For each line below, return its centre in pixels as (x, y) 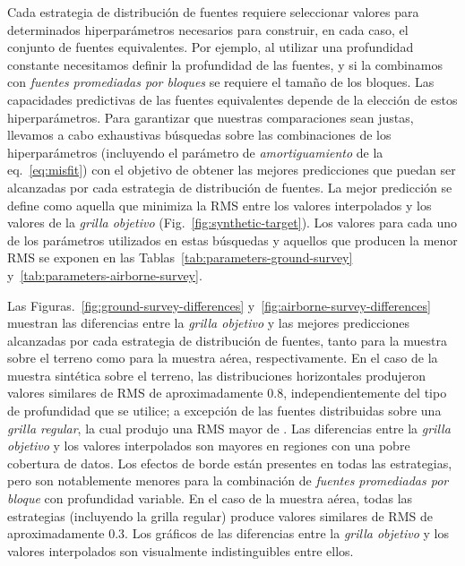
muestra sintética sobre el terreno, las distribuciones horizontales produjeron (217, 375)
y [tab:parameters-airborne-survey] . (105, 274)
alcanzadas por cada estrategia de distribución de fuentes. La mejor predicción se (230, 187)
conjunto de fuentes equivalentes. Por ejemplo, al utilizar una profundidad (211, 47)
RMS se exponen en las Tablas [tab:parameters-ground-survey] (180, 257)
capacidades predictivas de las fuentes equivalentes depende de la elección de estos (232, 99)
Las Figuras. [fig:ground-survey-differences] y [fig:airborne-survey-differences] (219, 305)
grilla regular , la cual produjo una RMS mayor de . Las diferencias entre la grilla (229, 428)
